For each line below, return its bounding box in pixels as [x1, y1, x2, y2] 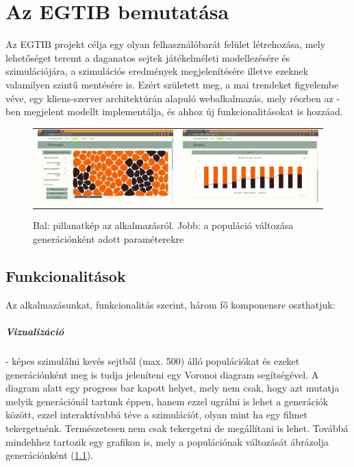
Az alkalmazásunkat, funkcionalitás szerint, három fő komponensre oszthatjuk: [5, 297, 336, 311]
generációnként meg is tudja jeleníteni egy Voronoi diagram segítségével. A [5, 367, 319, 381]
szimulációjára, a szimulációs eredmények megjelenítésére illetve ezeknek [5, 64, 309, 78]
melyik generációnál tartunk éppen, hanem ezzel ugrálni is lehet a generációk [5, 394, 329, 408]
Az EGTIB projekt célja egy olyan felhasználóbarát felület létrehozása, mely [5, 37, 326, 51]
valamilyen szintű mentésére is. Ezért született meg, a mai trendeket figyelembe [5, 77, 339, 91]
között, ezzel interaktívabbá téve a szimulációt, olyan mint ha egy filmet [5, 407, 308, 422]
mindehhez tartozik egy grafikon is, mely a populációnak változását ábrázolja [5, 434, 329, 448]
